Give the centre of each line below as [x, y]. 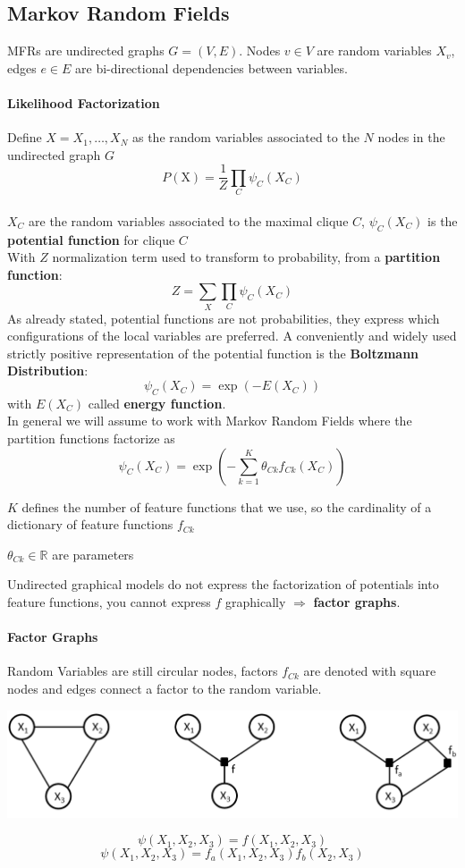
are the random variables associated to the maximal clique [189, 220]
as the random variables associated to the [245, 137]
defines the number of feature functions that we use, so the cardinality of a [227, 506]
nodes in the [411, 137]
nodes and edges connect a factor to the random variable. [165, 688]
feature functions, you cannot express [109, 602]
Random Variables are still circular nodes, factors [143, 671]
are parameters [93, 554]
